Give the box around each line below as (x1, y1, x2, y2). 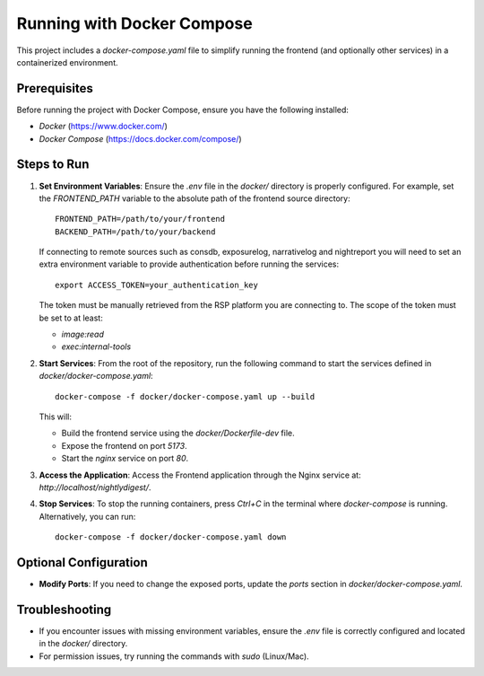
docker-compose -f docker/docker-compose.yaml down (55, 532, 287, 542)
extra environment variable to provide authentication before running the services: (39, 259, 340, 269)
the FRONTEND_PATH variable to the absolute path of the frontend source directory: (39, 193, 350, 204)
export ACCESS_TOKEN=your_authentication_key (55, 279, 259, 290)
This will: (39, 411, 72, 422)
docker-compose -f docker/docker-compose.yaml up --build (55, 391, 315, 401)
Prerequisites (16, 81, 93, 96)
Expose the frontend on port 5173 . (61, 440, 187, 451)
